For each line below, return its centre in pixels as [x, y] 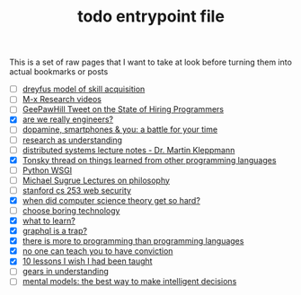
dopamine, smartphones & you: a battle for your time [120, 130]
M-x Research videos [62, 100]
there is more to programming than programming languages [133, 241]
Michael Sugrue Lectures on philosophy [96, 180]
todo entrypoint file [151, 17]
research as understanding [72, 140]
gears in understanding [66, 272]
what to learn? [49, 221]
